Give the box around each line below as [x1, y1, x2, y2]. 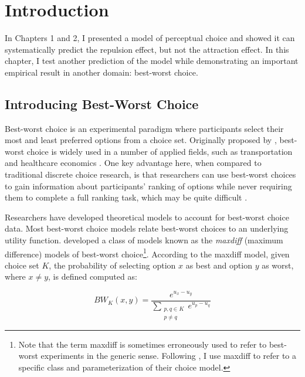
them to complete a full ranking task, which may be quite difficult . [5, 191, 248, 203]
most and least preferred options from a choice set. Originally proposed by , [5, 134, 277, 146]
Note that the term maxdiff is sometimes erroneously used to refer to [18, 338, 267, 350]
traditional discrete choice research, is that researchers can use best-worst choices [5, 168, 296, 181]
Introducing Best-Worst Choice [5, 94, 199, 113]
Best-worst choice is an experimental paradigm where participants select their [5, 122, 284, 134]
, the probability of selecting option [49, 259, 176, 271]
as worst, [262, 259, 294, 271]
